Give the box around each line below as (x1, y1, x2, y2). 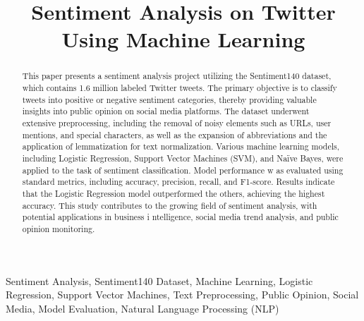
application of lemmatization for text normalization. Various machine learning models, (22, 140, 339, 152)
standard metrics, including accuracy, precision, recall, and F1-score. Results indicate (22, 176, 335, 188)
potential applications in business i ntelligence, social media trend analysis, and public (22, 211, 339, 223)
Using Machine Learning (61, 25, 305, 54)
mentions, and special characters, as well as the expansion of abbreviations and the (22, 128, 327, 140)
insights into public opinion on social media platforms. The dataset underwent (22, 105, 310, 117)
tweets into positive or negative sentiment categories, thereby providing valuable (22, 93, 317, 105)
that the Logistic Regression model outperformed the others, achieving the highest (22, 187, 325, 199)
